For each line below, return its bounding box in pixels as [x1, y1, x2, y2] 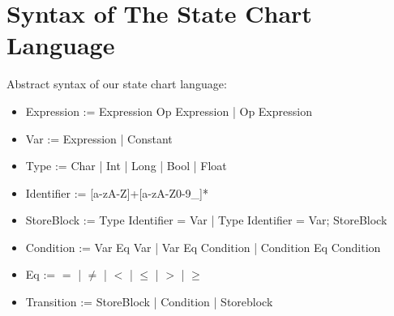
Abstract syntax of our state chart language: [6, 75, 227, 92]
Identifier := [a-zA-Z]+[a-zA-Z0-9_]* [25, 184, 208, 201]
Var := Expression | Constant [25, 130, 173, 147]
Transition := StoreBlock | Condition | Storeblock [25, 293, 273, 310]
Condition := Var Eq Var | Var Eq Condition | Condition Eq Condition [25, 238, 381, 255]
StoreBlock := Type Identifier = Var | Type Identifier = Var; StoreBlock [25, 211, 388, 228]
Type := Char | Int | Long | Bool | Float [25, 157, 227, 174]
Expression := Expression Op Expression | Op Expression [25, 102, 312, 119]
